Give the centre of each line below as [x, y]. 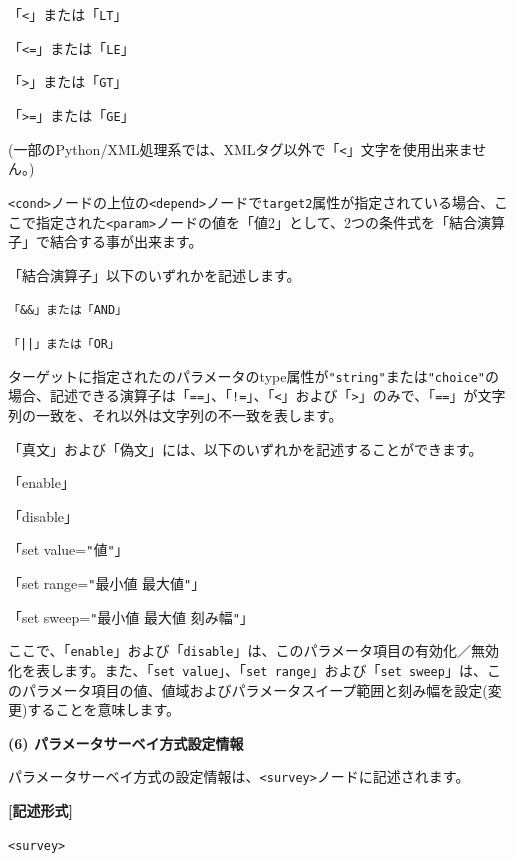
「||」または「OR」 [64, 344]
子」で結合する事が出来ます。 [105, 241]
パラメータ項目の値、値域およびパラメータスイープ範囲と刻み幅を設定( [254, 689]
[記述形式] [40, 810]
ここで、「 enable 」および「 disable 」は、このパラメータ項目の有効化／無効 [254, 650]
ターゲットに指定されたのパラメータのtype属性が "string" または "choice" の [253, 375]
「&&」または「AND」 [68, 310]
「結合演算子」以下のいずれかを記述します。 [154, 274]
